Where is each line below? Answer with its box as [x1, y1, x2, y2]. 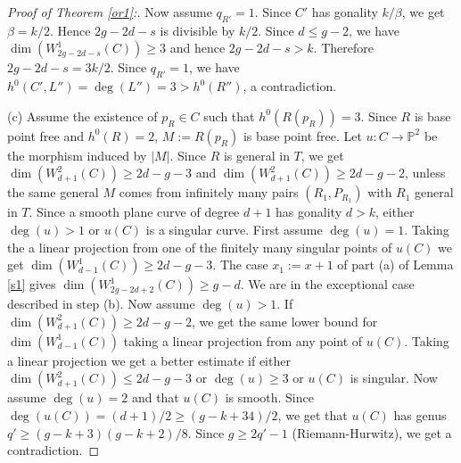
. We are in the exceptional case [240, 275, 415, 294]
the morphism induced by [7, 145, 147, 164]
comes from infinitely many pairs [119, 183, 299, 202]
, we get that [277, 405, 348, 424]
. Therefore [313, 38, 374, 57]
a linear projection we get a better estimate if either [7, 351, 291, 369]
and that [131, 388, 179, 407]
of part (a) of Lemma [337, 255, 454, 274]
